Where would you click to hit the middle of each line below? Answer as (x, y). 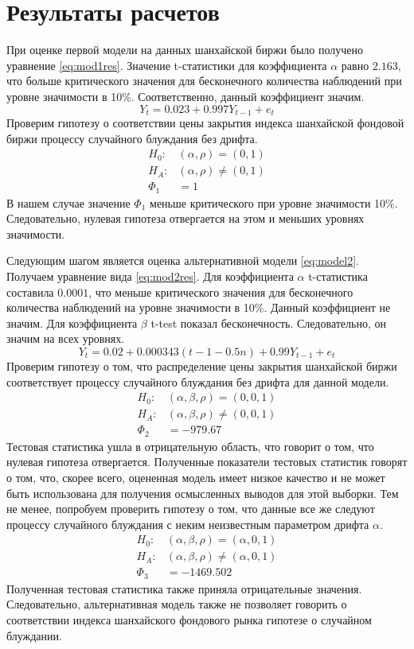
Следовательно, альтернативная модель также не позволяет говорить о (177, 604)
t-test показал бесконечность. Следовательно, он (268, 323)
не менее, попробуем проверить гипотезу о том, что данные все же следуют (191, 509)
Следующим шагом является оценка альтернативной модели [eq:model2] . (183, 260)
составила (30, 291)
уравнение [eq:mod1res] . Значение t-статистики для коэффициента (167, 65)
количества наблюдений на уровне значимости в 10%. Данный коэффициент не (199, 307)
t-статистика (338, 276)
